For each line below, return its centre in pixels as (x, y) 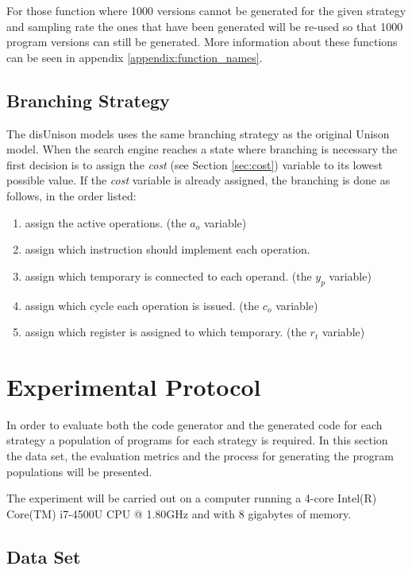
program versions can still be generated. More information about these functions (202, 42)
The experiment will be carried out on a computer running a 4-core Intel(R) (192, 498)
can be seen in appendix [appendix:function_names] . (135, 57)
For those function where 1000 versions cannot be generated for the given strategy (206, 10)
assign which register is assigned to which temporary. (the (166, 332)
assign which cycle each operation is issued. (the (142, 305)
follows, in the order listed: (71, 195)
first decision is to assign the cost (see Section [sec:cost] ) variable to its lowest (194, 164)
